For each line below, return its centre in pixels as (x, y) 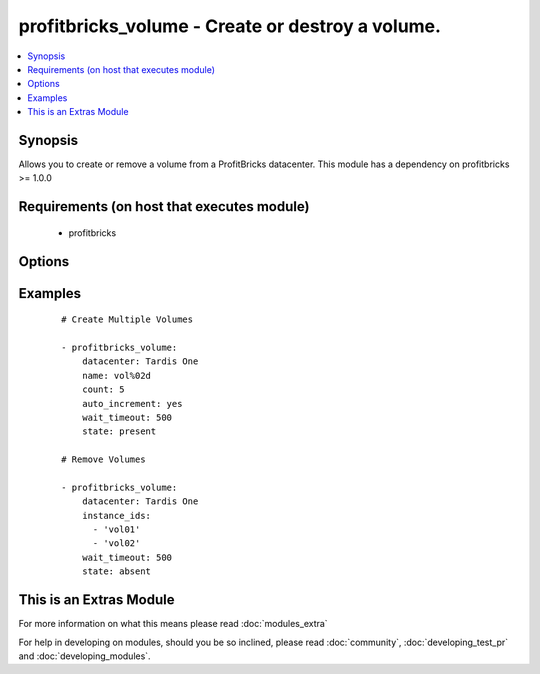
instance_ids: (116, 515)
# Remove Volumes (103, 459)
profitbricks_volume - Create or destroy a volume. (230, 26)
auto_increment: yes (132, 403)
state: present (119, 431)
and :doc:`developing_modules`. (84, 656)
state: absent (116, 571)
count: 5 (103, 389)
